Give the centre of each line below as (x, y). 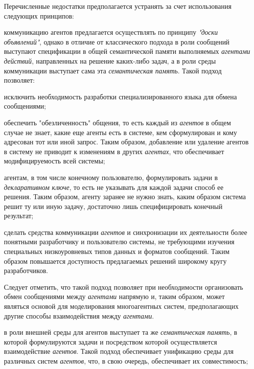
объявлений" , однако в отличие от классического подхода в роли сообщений (117, 41)
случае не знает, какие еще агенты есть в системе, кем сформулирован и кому (121, 132)
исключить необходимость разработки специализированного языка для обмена (120, 96)
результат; (19, 216)
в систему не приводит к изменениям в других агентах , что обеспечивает (114, 151)
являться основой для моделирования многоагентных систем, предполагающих (121, 306)
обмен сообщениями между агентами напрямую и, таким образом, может (115, 296)
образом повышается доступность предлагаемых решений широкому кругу (115, 261)
